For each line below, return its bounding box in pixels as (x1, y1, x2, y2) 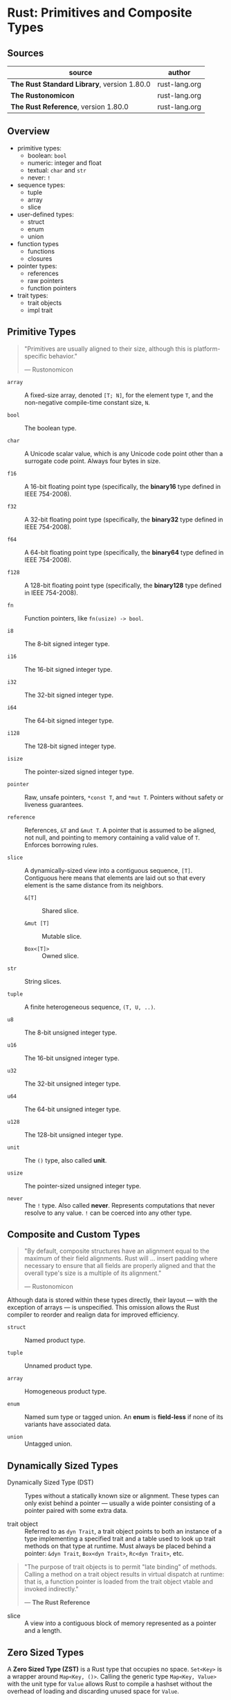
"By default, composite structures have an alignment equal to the (24, 1247, 210, 1256)
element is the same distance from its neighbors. (24, 881, 164, 889)
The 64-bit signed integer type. (24, 716, 114, 725)
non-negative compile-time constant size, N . (24, 398, 150, 406)
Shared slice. (41, 906, 80, 914)
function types (17, 239, 59, 248)
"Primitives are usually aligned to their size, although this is (24, 345, 192, 353)
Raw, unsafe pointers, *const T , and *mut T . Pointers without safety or (24, 792, 224, 801)
